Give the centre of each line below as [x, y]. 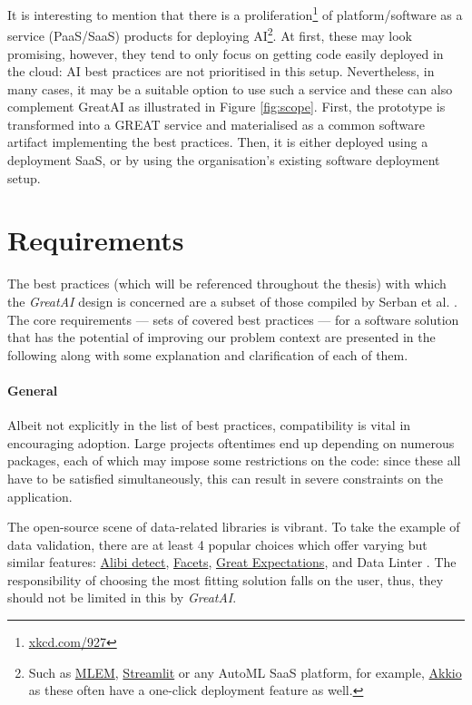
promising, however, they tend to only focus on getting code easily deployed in [226, 53]
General [33, 390]
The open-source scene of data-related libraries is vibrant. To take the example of [234, 527]
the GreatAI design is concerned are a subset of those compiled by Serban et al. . [232, 301]
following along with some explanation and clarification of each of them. [208, 354]
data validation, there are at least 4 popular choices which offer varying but [217, 544]
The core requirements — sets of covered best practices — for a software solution [233, 319]
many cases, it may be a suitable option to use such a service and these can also [230, 88]
